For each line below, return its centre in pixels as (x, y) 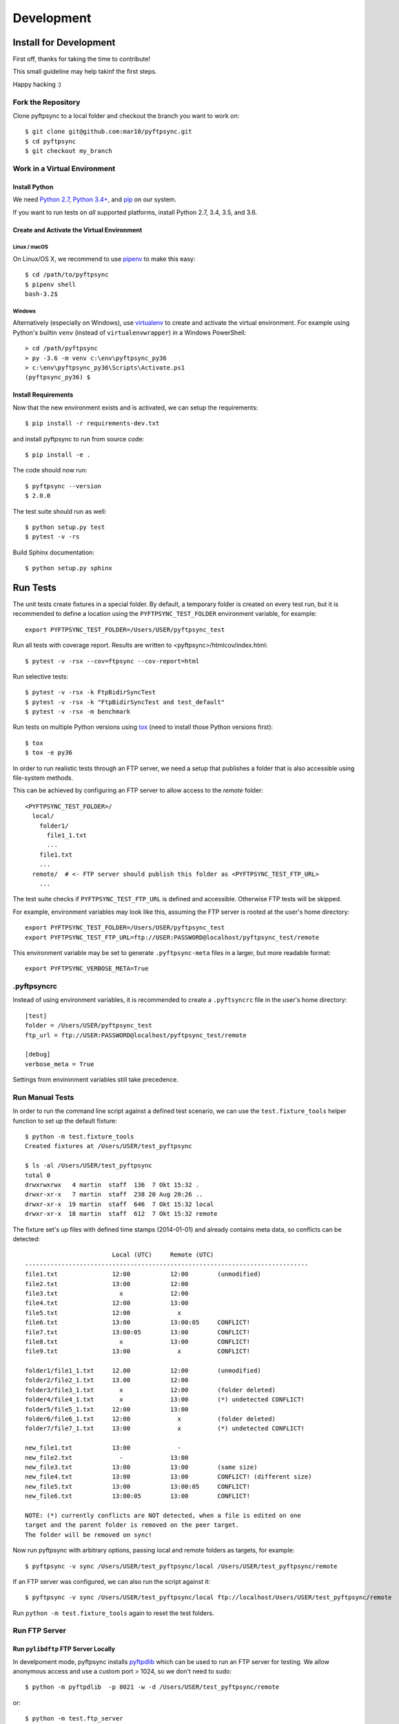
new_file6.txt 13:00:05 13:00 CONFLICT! (138, 1496)
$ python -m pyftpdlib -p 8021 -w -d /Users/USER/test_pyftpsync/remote (152, 1687)
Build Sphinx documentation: (53, 552)
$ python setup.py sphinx (69, 568)
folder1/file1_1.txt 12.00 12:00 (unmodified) (143, 1371)
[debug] (38, 1054)
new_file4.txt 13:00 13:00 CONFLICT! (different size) (168, 1477)
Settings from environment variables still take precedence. (96, 1080)
